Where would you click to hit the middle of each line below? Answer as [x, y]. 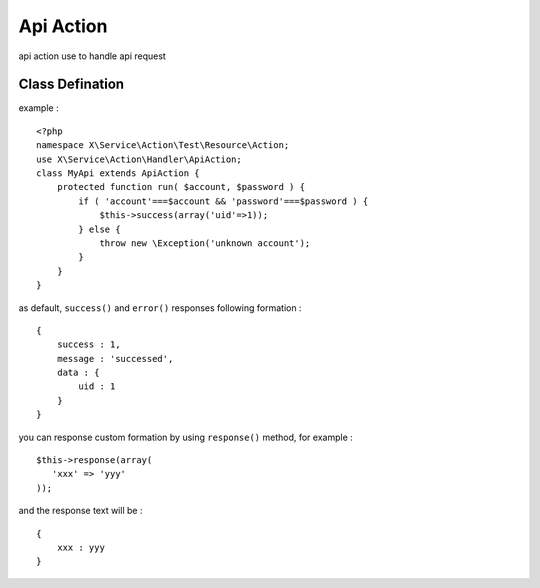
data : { [78, 373]
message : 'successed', [115, 358]
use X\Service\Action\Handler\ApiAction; [139, 159]
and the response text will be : [80, 511]
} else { [99, 229]
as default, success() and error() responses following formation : [160, 307]
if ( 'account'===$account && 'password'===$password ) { [223, 201]
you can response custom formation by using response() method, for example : [186, 437]
